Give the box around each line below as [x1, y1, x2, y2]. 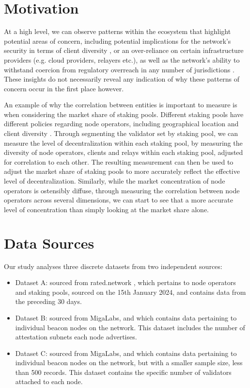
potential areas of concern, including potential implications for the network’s [4, 35, 231, 46]
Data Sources [4, 233, 94, 253]
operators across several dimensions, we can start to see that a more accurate [4, 195, 233, 205]
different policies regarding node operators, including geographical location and [4, 118, 239, 129]
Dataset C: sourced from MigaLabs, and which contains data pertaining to [15, 348, 237, 358]
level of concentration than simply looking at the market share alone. [4, 204, 209, 214]
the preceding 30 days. [15, 296, 82, 306]
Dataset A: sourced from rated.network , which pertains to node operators [15, 277, 236, 287]
